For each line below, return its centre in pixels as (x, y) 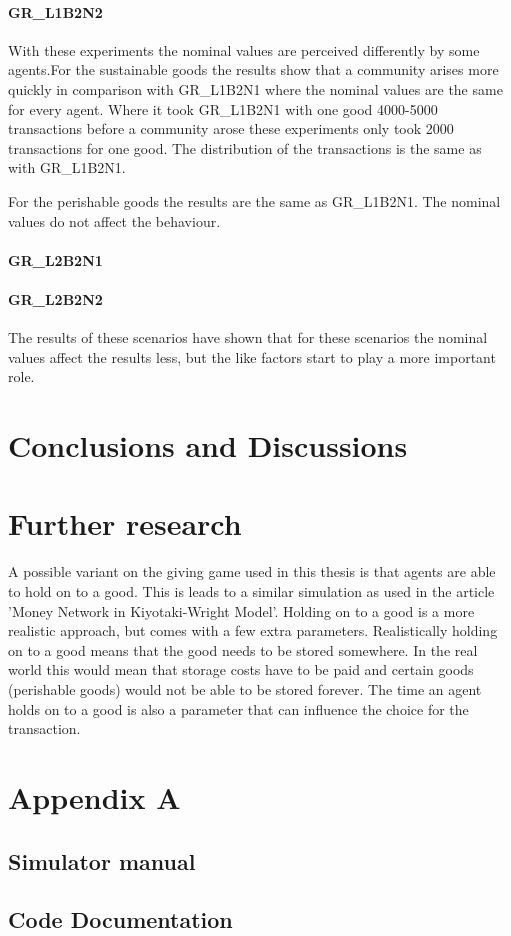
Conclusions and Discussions (208, 445)
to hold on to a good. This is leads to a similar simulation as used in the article (251, 591)
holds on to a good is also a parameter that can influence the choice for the (238, 708)
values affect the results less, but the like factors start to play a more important (252, 356)
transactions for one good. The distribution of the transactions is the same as (245, 147)
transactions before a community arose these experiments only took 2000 (231, 128)
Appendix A (94, 796)
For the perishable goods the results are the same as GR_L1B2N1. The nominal (254, 200)
